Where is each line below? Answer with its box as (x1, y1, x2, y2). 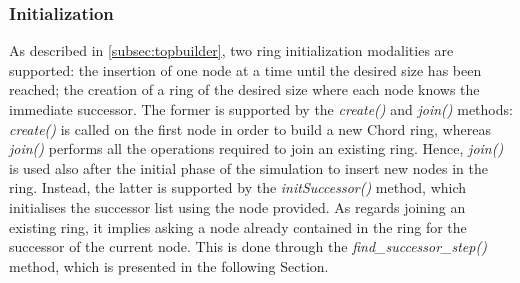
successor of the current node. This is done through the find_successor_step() (9, 236, 487, 257)
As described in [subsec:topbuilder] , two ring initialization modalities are (9, 40, 454, 61)
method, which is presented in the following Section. (9, 255, 329, 276)
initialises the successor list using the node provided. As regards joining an (9, 196, 466, 217)
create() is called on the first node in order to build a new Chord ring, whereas (9, 118, 491, 139)
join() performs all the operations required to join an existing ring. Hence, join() (9, 138, 504, 159)
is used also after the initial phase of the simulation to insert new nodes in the (9, 157, 488, 178)
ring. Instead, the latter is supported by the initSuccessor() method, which (9, 177, 467, 198)
